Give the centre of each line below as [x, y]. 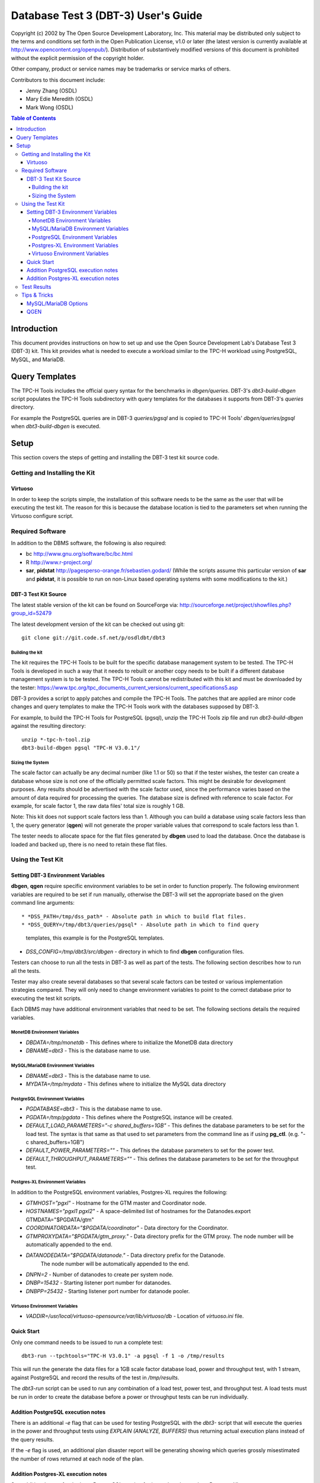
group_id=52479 [31, 613]
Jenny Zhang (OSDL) [51, 90]
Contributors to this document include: [58, 79]
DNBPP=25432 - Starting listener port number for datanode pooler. [108, 1291]
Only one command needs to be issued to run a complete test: [87, 1342]
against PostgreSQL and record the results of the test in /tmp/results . [95, 1377]
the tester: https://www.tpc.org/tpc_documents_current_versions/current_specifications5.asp [124, 688]
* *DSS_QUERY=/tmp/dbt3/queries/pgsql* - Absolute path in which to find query [140, 925]
